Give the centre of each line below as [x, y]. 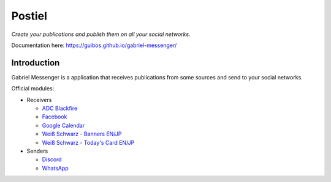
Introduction [36, 63]
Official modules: [33, 89]
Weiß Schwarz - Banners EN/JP [82, 134]
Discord [52, 159]
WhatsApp [55, 168]
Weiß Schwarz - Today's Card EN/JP [88, 142]
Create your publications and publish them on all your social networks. [101, 34]
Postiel [29, 16]
